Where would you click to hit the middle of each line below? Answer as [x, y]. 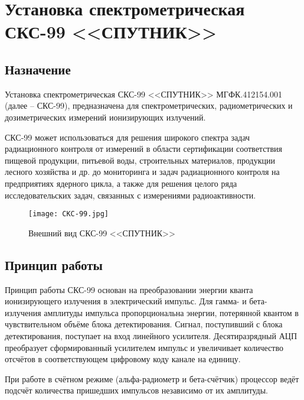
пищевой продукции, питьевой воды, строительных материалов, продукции [140, 160]
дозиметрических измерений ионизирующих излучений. [105, 117]
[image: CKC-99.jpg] [69, 214]
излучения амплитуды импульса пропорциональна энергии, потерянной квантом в [152, 312]
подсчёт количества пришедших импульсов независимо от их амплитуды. [136, 390]
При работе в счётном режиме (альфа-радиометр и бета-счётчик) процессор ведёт [152, 378]
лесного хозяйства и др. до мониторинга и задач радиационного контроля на [142, 172]
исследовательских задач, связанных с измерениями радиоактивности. [130, 195]
